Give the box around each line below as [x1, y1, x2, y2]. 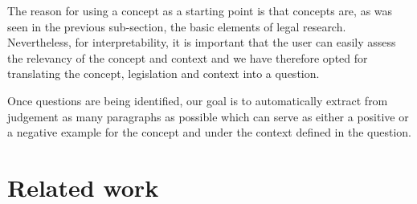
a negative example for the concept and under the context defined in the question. [7, 124, 411, 141]
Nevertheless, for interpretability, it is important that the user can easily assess [7, 34, 396, 51]
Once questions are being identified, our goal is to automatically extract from [7, 92, 388, 108]
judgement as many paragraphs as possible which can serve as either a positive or [7, 108, 409, 124]
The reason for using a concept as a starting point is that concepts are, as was [7, 2, 393, 18]
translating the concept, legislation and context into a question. [7, 65, 320, 82]
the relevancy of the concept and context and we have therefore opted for [7, 49, 368, 66]
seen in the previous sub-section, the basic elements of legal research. [7, 18, 346, 35]
